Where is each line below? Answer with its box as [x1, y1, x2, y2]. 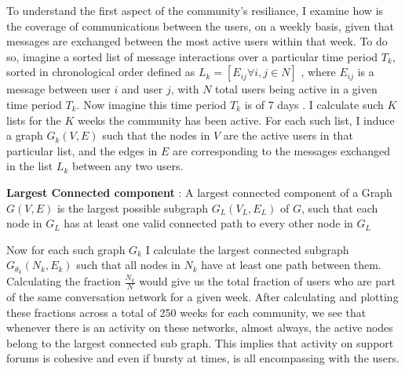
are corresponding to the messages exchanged [173, 142, 390, 158]
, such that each [301, 199, 378, 216]
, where [301, 64, 336, 80]
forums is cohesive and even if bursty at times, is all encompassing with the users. [6, 350, 400, 366]
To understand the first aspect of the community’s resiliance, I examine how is [6, 2, 384, 18]
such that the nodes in [102, 127, 210, 144]
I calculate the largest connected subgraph [145, 241, 349, 257]
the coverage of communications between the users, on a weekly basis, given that [6, 17, 394, 34]
